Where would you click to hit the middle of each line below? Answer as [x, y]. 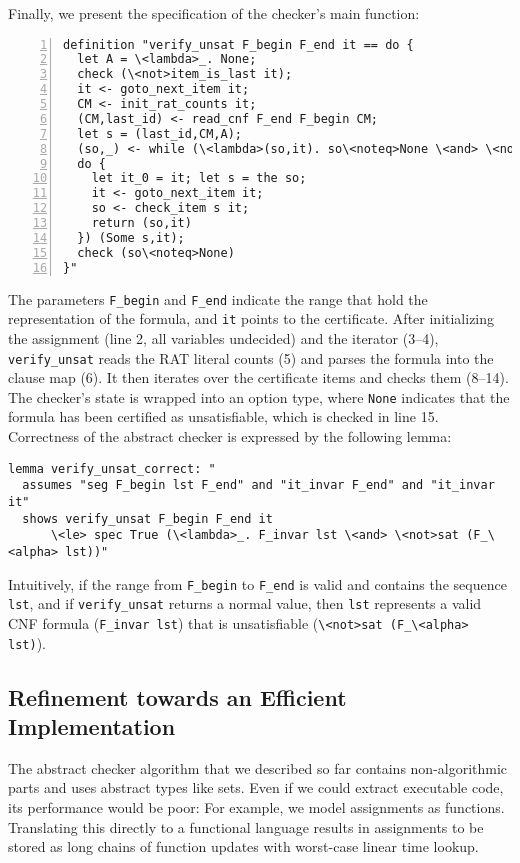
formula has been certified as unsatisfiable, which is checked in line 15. [223, 416]
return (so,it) [141, 223]
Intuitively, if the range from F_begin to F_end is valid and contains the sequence [257, 583]
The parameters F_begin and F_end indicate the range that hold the [218, 298]
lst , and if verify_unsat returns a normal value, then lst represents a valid [245, 603]
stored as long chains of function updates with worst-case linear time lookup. [243, 846]
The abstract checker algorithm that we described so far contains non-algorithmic [258, 767]
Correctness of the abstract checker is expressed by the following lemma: [230, 436]
